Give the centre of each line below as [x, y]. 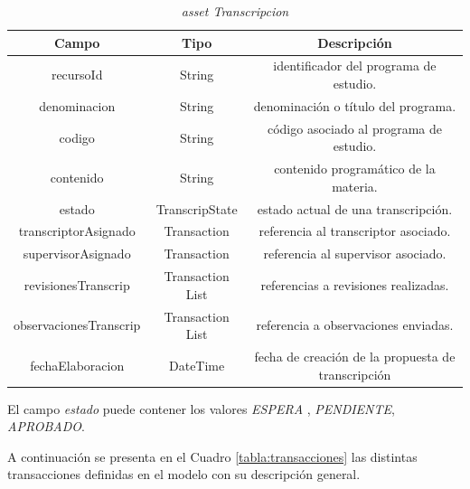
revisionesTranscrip [77, 284]
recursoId [77, 75]
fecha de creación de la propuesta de [355, 356]
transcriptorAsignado [77, 231]
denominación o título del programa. [355, 105]
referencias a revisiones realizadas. [355, 284]
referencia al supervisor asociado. [355, 254]
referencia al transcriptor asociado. [355, 231]
